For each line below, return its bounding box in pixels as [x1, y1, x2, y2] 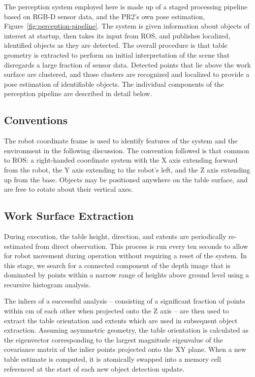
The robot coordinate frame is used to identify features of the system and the [4, 136, 238, 146]
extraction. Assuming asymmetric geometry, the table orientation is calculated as [4, 325, 249, 335]
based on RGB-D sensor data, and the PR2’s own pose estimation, [4, 11, 205, 21]
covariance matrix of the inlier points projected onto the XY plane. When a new [4, 344, 246, 354]
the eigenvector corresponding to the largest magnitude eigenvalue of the [4, 334, 223, 344]
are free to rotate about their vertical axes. [4, 184, 133, 194]
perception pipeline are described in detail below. [4, 88, 152, 99]
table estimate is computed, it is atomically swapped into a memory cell [4, 354, 221, 364]
